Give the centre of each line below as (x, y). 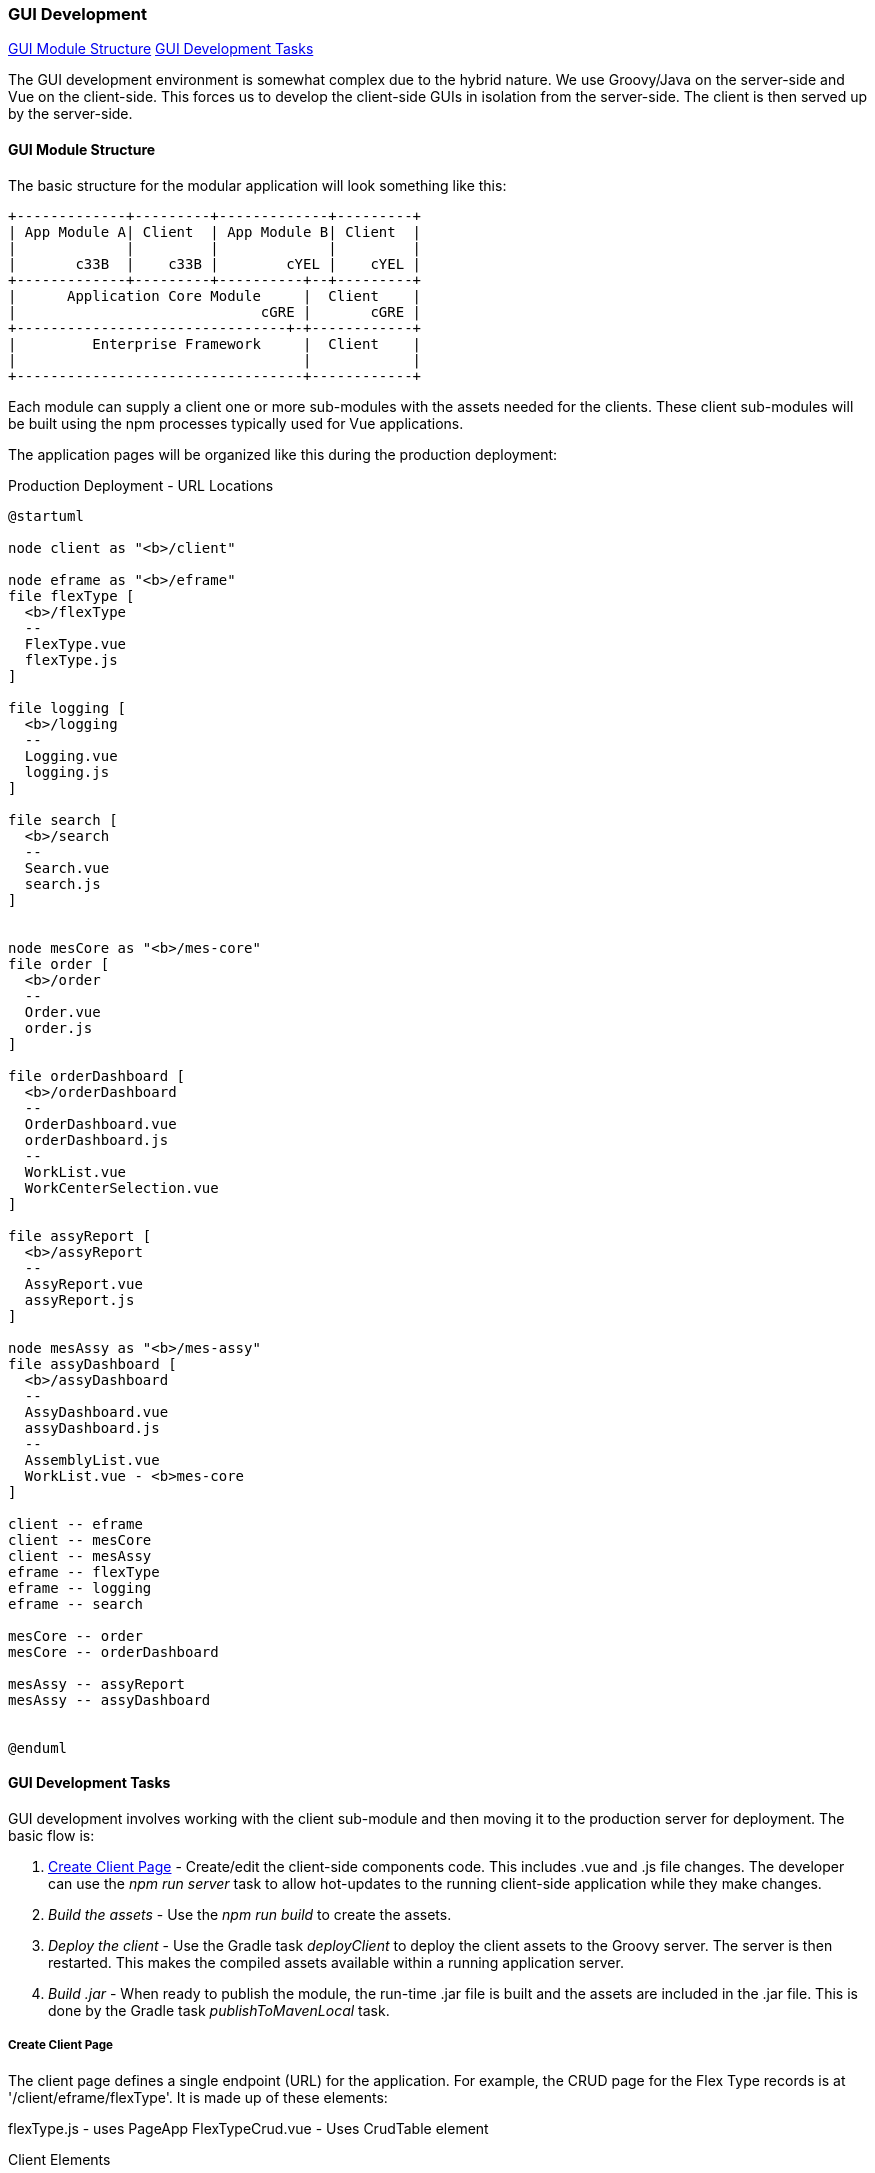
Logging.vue (71, 755)
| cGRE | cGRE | (215, 311)
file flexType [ (71, 595)
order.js (58, 1027)
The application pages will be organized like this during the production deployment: (283, 454)
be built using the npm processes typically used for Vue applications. (236, 423)
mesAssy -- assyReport (97, 1683)
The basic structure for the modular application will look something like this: (257, 185)
